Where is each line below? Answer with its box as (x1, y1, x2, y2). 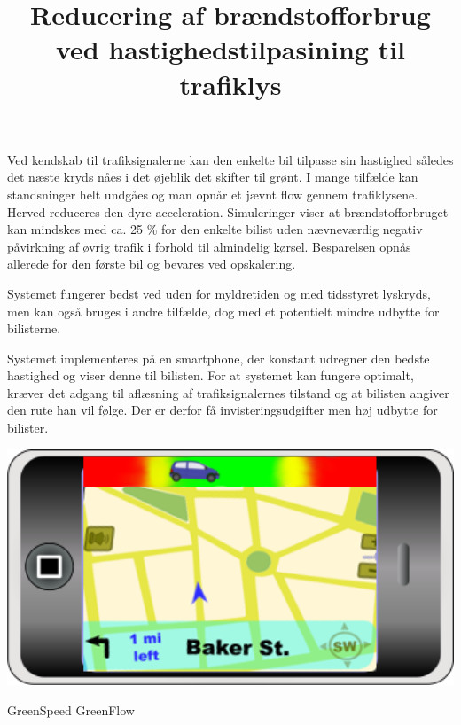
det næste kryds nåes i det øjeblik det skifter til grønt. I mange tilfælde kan (7, 168, 418, 186)
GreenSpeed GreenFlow (7, 701, 135, 720)
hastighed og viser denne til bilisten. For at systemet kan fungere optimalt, (7, 366, 414, 385)
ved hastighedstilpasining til (55, 31, 406, 67)
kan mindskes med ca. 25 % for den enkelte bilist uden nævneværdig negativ (7, 220, 423, 238)
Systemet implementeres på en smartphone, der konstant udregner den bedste (7, 348, 430, 367)
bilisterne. (7, 319, 61, 338)
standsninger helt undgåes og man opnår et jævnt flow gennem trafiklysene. (7, 184, 418, 203)
